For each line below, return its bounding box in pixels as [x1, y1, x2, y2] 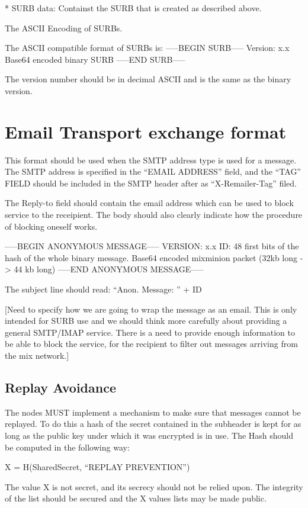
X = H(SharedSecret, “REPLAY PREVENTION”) [5, 461, 190, 473]
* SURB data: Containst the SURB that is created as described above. [5, 2, 262, 14]
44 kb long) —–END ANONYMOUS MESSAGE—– [14, 263, 204, 275]
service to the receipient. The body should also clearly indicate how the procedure [5, 208, 303, 221]
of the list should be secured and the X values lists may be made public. [5, 492, 267, 504]
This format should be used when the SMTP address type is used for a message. [5, 153, 297, 166]
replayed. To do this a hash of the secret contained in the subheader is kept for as [5, 417, 301, 430]
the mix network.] [5, 349, 69, 361]
